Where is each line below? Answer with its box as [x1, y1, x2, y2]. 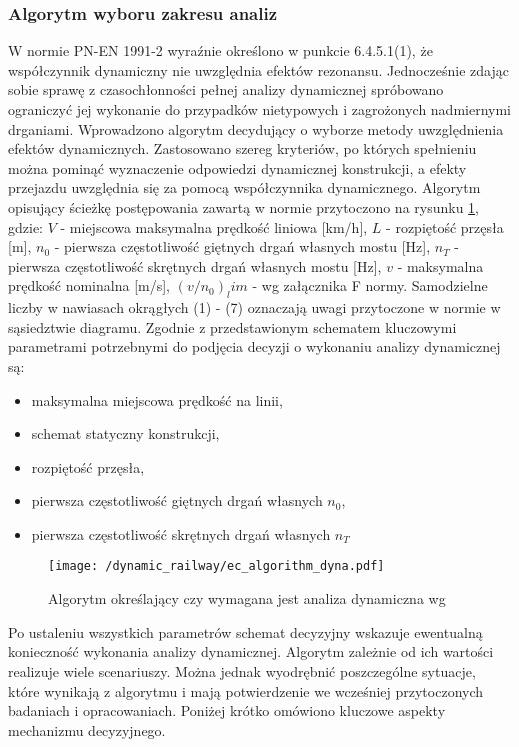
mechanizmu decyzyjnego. [8, 719, 166, 740]
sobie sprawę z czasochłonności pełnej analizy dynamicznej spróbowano [8, 79, 444, 100]
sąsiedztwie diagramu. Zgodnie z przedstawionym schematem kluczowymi [8, 316, 457, 337]
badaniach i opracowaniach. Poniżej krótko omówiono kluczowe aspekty [8, 700, 446, 721]
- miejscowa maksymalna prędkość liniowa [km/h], [60, 216, 368, 237]
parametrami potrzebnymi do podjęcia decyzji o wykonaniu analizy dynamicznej [8, 336, 501, 357]
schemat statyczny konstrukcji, [31, 423, 220, 444]
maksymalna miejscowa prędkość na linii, [31, 389, 283, 410]
